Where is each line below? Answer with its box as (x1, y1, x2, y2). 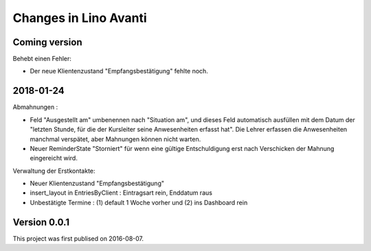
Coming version (12, 36, 82, 48)
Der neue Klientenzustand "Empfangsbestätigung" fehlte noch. (30, 67, 209, 75)
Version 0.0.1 (12, 216, 70, 228)
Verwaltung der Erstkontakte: (12, 167, 95, 175)
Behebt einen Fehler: (12, 55, 72, 63)
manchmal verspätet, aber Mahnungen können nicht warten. (30, 134, 201, 143)
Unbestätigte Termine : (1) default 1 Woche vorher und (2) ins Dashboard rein (30, 198, 248, 206)
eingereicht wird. (30, 154, 78, 163)
